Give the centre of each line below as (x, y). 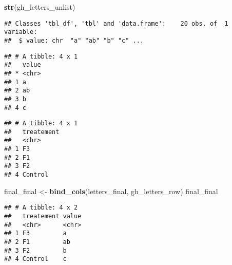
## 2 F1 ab (37, 242)
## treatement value (43, 216)
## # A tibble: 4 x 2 (41, 208)
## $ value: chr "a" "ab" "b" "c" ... (74, 40)
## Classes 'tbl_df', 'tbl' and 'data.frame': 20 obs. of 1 (116, 23)
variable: (21, 32)
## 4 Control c (35, 259)
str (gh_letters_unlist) (40, 7)
